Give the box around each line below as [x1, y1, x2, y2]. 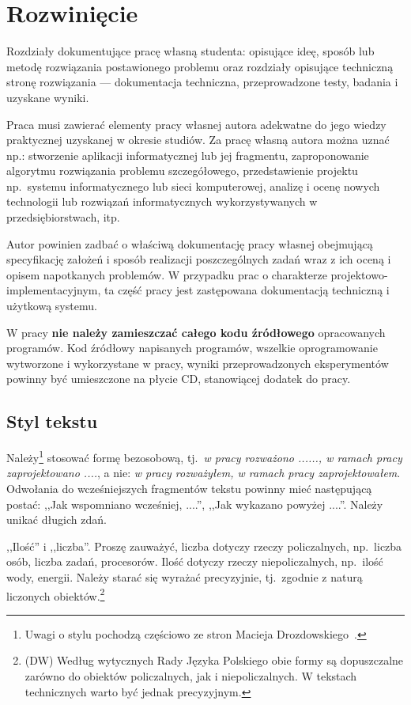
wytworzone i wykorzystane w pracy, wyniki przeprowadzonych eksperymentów [6, 354, 389, 371]
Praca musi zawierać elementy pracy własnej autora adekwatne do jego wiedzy [6, 116, 386, 132]
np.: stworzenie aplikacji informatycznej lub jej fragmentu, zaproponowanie [6, 146, 369, 163]
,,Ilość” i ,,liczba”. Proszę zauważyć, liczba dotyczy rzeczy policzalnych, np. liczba [6, 537, 402, 554]
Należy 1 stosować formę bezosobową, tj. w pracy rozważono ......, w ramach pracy [6, 447, 402, 465]
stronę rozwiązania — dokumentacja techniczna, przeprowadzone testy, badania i [6, 74, 398, 90]
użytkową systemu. [6, 298, 97, 314]
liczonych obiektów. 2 [6, 585, 105, 604]
